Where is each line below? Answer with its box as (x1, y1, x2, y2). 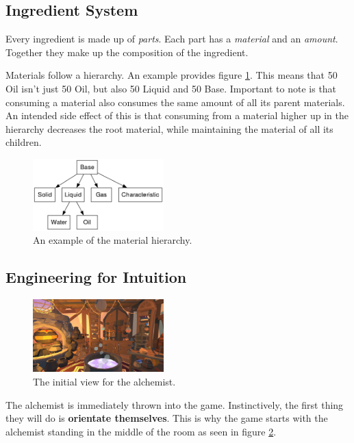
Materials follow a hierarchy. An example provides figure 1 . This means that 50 (5, 68, 338, 82)
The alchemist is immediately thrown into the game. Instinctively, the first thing (5, 397, 344, 412)
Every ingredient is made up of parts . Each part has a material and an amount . (5, 31, 338, 46)
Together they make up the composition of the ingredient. (5, 45, 249, 59)
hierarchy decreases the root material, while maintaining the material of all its (5, 121, 333, 136)
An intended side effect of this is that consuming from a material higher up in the (5, 108, 349, 123)
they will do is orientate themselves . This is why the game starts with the (5, 411, 328, 425)
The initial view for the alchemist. (33, 375, 176, 389)
